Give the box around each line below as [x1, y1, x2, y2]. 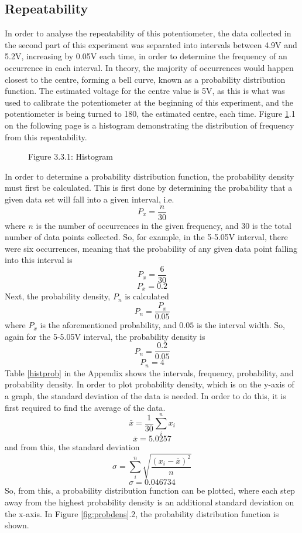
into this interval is [5, 254, 73, 266]
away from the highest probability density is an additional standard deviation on [5, 495, 294, 508]
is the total [252, 219, 291, 231]
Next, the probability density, [5, 290, 111, 302]
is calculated [125, 290, 169, 302]
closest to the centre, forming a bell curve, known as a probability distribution [5, 73, 286, 85]
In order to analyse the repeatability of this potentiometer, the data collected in [5, 27, 291, 39]
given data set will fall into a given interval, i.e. [5, 193, 174, 205]
